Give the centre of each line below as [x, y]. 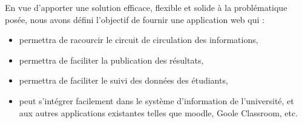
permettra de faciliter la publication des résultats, [111, 60]
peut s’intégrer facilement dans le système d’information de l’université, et [156, 100]
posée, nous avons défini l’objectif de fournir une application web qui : [135, 19]
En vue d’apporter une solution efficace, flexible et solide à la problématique [146, 7]
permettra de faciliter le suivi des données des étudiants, [123, 80]
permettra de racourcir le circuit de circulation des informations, [139, 40]
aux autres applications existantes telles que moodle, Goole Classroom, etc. [159, 112]
